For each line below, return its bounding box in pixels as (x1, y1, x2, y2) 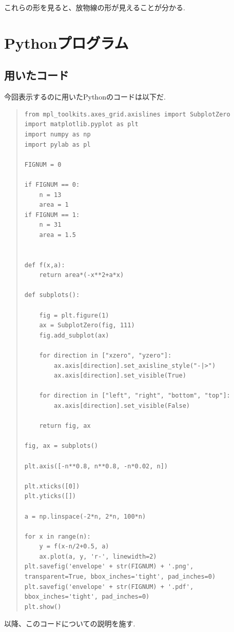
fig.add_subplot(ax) (39, 331, 109, 339)
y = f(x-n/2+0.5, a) (39, 543, 109, 550)
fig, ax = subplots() (24, 442, 98, 450)
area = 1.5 (39, 231, 76, 239)
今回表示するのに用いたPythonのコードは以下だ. (4, 91, 166, 102)
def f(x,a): (24, 261, 65, 269)
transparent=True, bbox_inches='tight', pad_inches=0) (24, 573, 216, 581)
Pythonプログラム (4, 32, 129, 53)
